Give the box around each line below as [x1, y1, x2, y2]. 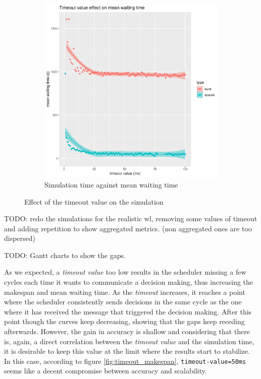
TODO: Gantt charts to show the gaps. [4, 249, 126, 260]
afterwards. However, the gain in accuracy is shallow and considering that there [4, 326, 250, 337]
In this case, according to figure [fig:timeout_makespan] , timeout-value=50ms [4, 355, 246, 366]
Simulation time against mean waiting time [44, 179, 178, 190]
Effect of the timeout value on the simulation [24, 196, 164, 207]
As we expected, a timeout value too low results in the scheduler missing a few [4, 267, 246, 277]
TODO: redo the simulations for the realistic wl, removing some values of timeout [4, 213, 257, 224]
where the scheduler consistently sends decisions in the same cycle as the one [4, 296, 242, 307]
